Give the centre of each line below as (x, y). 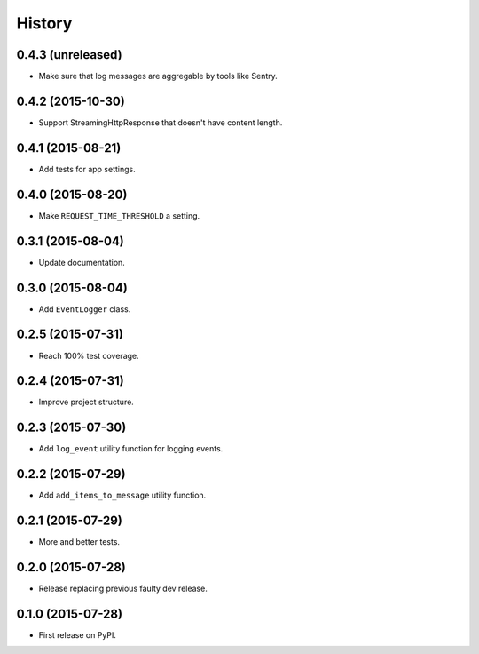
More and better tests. (79, 542)
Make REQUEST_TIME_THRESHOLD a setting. (119, 215)
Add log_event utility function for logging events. (131, 449)
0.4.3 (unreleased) (70, 55)
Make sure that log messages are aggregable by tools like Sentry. (158, 76)
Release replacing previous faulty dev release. (123, 589)
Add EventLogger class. (85, 309)
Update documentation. (82, 262)
